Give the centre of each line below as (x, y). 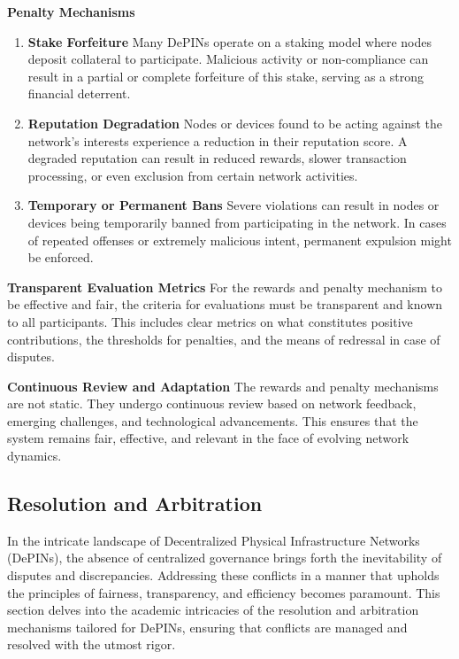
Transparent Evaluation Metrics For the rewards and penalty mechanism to (225, 287)
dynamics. (34, 456)
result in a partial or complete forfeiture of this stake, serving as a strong (226, 76)
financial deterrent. (79, 93)
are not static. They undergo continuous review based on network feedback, (212, 403)
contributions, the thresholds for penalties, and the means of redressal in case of (224, 339)
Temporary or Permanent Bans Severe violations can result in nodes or (233, 205)
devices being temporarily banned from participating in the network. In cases (237, 222)
